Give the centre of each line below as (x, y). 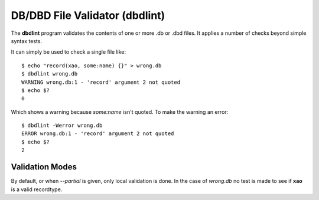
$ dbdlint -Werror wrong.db (62, 126)
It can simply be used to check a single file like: (69, 52)
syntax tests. (27, 41)
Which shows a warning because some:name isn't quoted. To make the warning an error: (120, 112)
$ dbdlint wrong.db (50, 74)
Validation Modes (44, 167)
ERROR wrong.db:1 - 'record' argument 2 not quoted (98, 134)
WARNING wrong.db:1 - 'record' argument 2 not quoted (101, 82)
